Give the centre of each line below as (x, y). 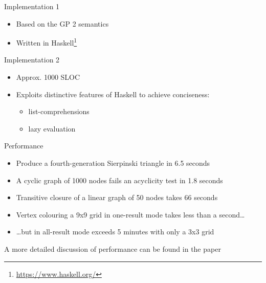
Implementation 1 (32, 6)
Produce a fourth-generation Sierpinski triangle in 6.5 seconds (113, 163)
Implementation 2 (32, 60)
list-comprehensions (59, 111)
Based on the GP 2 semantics (62, 23)
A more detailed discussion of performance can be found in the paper (113, 248)
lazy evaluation (52, 128)
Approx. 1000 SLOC (48, 77)
